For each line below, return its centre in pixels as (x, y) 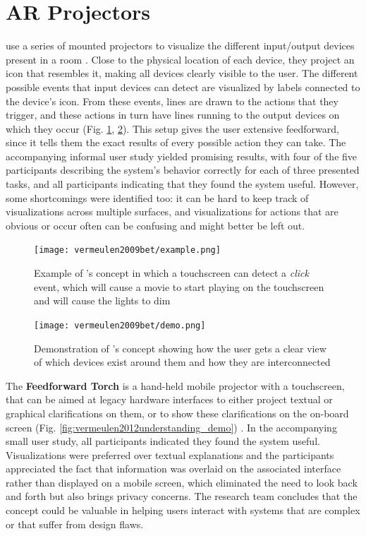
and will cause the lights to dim (102, 300)
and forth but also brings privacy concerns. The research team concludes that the (182, 496)
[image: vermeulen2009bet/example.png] (127, 250)
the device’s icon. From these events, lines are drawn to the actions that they (172, 101)
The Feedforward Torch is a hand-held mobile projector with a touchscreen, (175, 385)
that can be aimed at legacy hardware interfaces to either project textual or (169, 399)
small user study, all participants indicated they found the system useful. (163, 441)
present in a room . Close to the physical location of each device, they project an (180, 59)
